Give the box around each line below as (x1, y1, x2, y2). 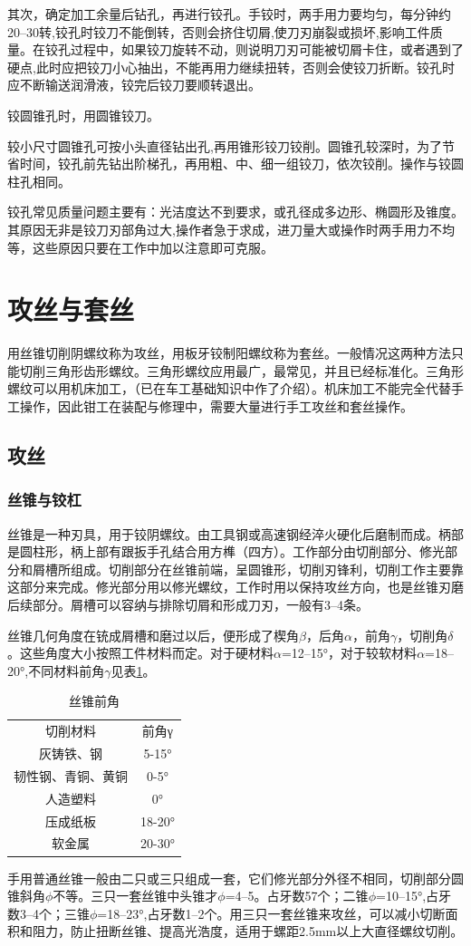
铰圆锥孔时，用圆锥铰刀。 (7, 105, 159, 124)
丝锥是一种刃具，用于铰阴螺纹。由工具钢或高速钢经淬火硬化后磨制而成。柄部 (7, 524, 464, 543)
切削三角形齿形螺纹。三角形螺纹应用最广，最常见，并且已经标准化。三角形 (19, 361, 464, 380)
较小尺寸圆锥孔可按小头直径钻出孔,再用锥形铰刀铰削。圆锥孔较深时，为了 (7, 136, 442, 155)
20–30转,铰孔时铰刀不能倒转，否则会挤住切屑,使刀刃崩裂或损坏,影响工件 (7, 22, 430, 41)
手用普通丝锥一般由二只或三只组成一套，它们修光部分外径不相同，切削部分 (7, 868, 451, 887)
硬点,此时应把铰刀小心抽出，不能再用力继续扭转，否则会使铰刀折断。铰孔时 (7, 57, 455, 76)
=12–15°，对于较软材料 (281, 643, 418, 662)
